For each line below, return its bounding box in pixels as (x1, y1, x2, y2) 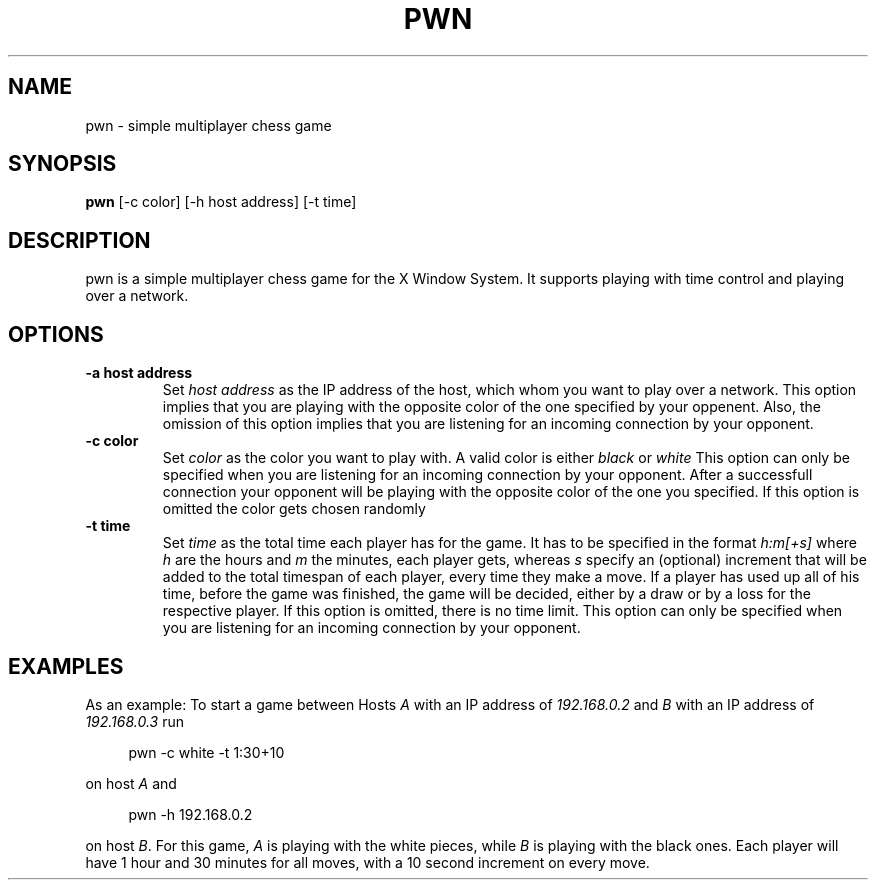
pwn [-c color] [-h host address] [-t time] (85, 193, 357, 211)
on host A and (85, 774, 177, 792)
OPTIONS (8, 321, 104, 347)
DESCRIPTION (8, 227, 151, 253)
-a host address (85, 364, 193, 382)
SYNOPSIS (8, 151, 117, 177)
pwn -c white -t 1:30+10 (128, 743, 285, 761)
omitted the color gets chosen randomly (162, 500, 426, 518)
